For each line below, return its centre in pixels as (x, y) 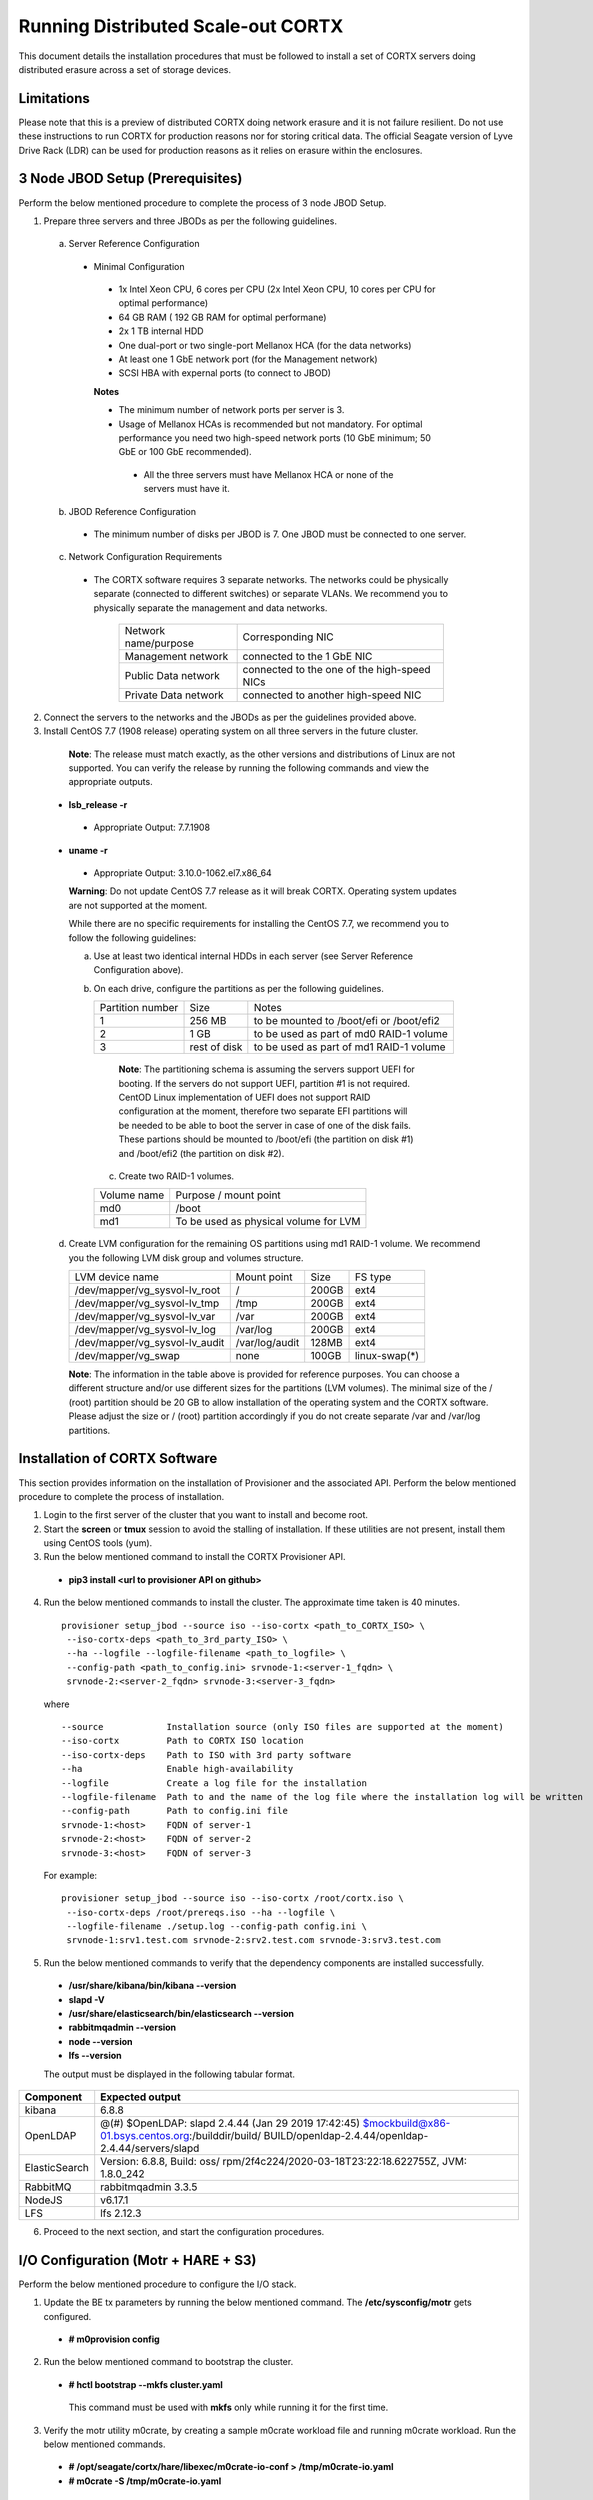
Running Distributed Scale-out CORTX (181, 26)
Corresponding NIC (288, 637)
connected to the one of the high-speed (336, 669)
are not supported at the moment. (138, 905)
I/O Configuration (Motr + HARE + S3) (137, 2260)
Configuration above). (138, 970)
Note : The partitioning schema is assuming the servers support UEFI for (266, 1069)
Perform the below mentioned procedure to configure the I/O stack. (157, 2284)
